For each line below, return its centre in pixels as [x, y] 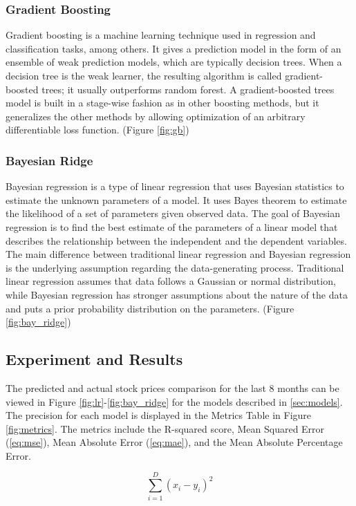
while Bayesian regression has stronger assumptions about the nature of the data [177, 294]
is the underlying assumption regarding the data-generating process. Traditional [175, 267]
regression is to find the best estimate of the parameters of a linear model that [172, 226]
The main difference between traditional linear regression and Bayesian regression [178, 254]
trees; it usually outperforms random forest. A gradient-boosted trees [188, 89]
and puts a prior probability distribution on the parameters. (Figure [150, 308]
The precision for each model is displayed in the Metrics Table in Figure [159, 415]
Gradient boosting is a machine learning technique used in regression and [161, 35]
